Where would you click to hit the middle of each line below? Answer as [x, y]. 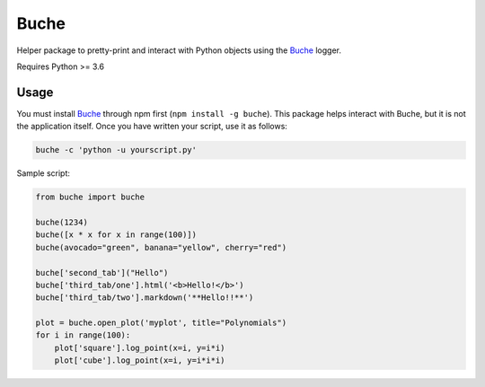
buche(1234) [62, 222]
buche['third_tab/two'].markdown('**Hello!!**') [145, 298]
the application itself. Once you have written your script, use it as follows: [152, 127]
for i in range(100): [83, 335]
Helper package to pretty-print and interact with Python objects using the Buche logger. [179, 50]
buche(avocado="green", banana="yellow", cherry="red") [161, 247]
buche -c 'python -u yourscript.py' [116, 150]
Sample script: [44, 173]
